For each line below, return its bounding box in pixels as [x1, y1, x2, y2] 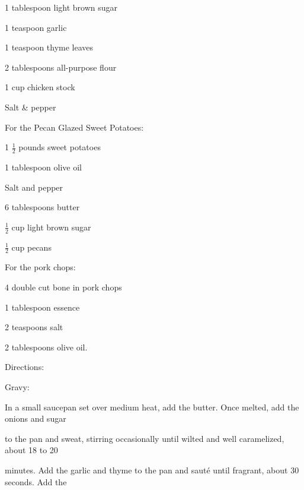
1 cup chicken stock [5, 81, 75, 93]
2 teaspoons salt [5, 321, 63, 333]
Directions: [5, 361, 44, 373]
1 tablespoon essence [5, 301, 80, 313]
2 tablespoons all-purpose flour [5, 61, 117, 73]
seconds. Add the [5, 475, 67, 488]
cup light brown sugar [11, 220, 91, 233]
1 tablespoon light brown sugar [5, 1, 118, 13]
